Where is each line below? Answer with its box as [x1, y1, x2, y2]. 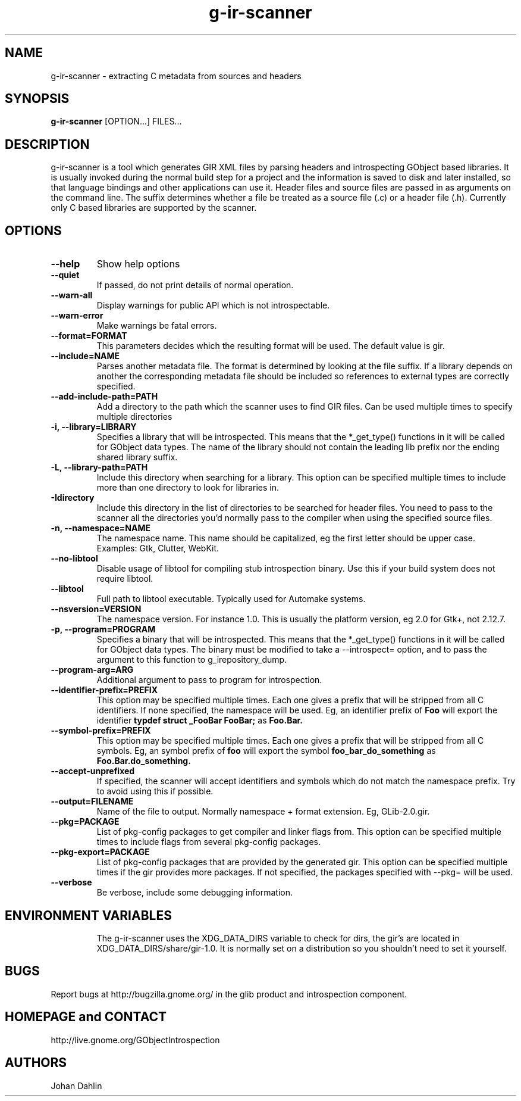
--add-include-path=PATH [51, 391, 158, 402]
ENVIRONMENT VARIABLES [5, 907, 172, 923]
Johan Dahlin [51, 1080, 102, 1091]
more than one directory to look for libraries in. [96, 482, 279, 493]
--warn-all [51, 290, 93, 301]
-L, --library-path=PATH [51, 462, 148, 473]
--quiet [51, 270, 80, 280]
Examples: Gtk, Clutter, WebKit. [96, 543, 219, 554]
